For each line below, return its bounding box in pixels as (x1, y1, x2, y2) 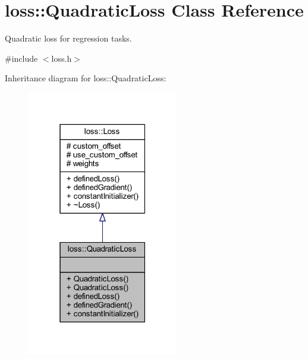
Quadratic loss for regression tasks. (5, 32, 132, 45)
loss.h (51, 52, 72, 64)
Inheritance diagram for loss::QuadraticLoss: (5, 72, 166, 84)
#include (5, 52, 38, 64)
